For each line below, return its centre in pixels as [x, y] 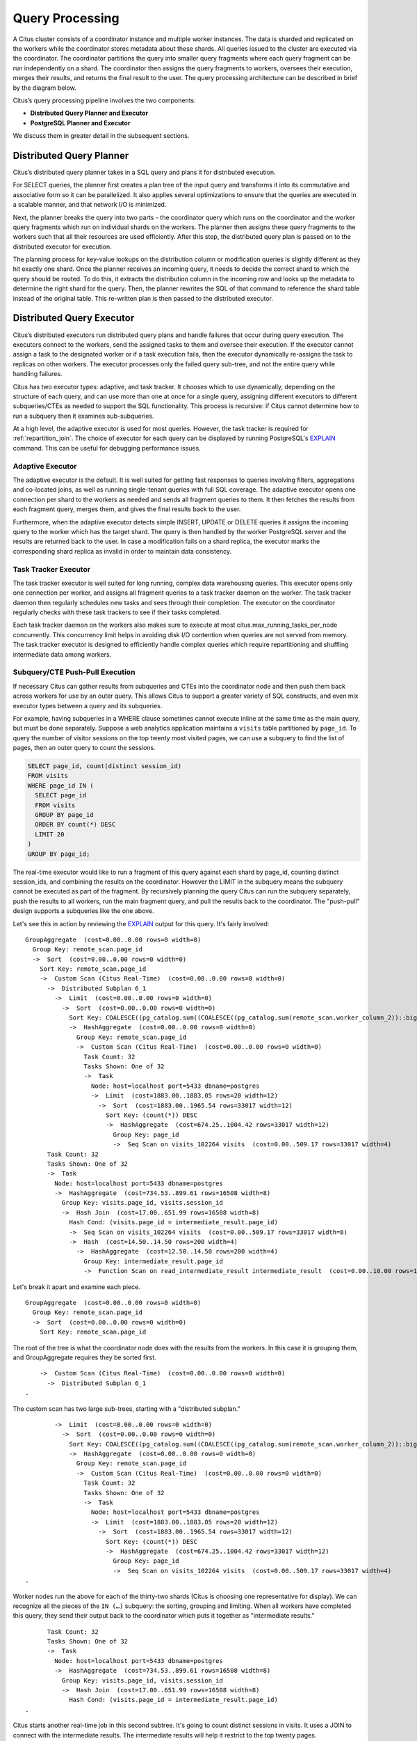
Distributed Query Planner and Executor [89, 113]
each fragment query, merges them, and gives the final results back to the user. [127, 509]
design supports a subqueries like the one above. [83, 911]
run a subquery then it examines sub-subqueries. [83, 416]
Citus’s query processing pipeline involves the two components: [104, 100]
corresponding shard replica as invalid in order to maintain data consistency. [122, 551]
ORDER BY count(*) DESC [75, 825]
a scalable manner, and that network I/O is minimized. [90, 205]
